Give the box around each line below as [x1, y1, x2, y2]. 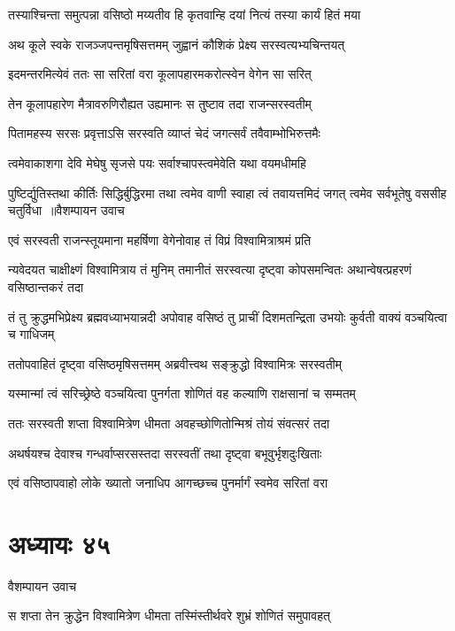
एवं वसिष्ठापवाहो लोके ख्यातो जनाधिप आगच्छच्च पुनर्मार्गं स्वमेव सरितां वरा [8, 473, 328, 492]
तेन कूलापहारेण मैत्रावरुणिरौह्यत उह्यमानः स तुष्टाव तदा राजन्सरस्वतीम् [8, 94, 312, 112]
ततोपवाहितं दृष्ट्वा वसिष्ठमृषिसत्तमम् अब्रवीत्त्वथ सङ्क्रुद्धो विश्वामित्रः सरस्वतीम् [8, 354, 342, 373]
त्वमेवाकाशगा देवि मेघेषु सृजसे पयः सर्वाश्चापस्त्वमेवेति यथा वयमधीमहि [8, 153, 306, 172]
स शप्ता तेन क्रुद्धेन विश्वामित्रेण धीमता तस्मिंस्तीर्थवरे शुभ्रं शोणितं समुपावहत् [8, 606, 330, 625]
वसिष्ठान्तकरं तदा [8, 277, 84, 296]
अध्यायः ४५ [8, 525, 111, 561]
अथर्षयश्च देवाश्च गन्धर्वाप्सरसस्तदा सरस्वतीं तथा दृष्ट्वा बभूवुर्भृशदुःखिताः [8, 443, 322, 462]
